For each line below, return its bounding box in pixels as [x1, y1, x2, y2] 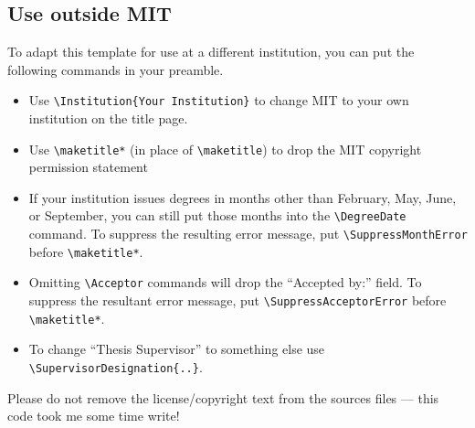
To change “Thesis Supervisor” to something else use [28, 339, 325, 358]
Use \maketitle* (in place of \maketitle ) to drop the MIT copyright [28, 139, 422, 158]
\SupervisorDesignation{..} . [28, 358, 203, 377]
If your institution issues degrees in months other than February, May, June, [28, 187, 457, 207]
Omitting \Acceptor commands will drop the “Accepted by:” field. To [28, 273, 422, 292]
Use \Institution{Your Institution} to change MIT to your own [28, 91, 409, 110]
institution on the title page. [28, 109, 188, 128]
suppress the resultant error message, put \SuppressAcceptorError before [28, 291, 447, 310]
